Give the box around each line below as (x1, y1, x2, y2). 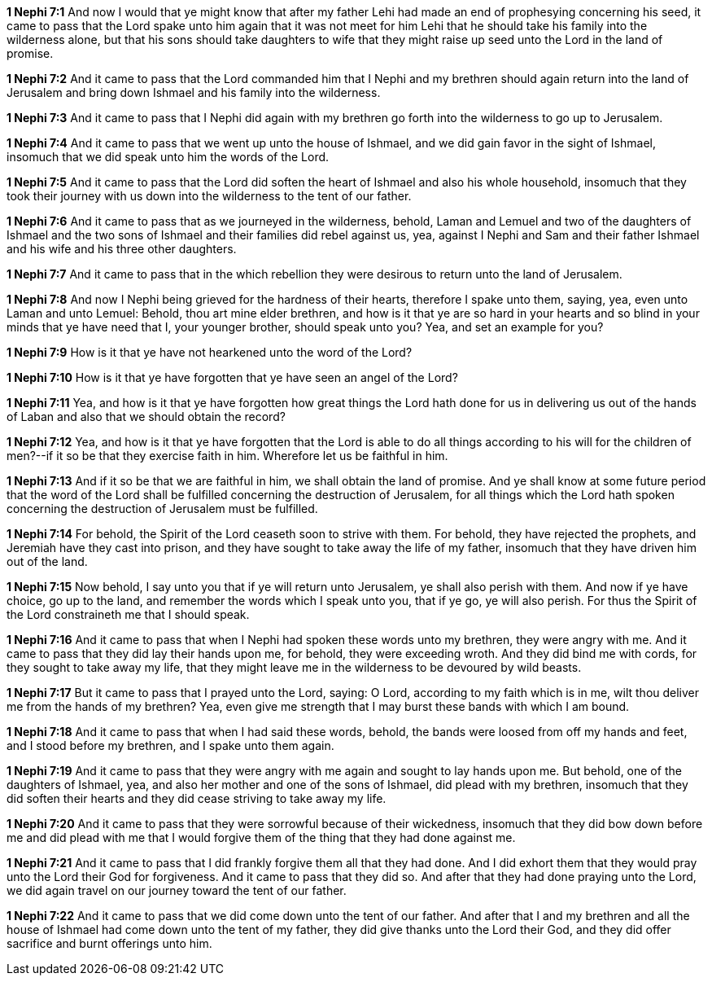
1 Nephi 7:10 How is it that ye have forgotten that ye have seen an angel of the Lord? (7, 370, 458, 384)
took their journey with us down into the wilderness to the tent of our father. (7, 189, 412, 203)
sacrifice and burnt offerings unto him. (7, 936, 212, 950)
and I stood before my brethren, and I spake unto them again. (7, 739, 334, 752)
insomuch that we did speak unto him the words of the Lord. (7, 150, 330, 164)
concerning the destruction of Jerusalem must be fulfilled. (7, 502, 318, 515)
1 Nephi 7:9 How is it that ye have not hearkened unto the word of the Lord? (7, 345, 413, 359)
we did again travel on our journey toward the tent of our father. (7, 883, 347, 897)
